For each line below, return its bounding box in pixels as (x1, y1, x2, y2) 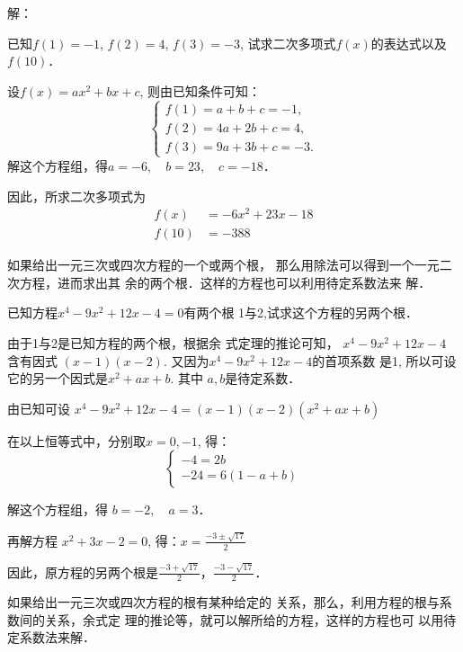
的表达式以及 (370, 33, 447, 52)
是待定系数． (225, 369, 301, 388)
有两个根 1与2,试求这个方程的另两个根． (183, 303, 419, 322)
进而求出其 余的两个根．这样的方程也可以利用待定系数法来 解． (57, 272, 432, 291)
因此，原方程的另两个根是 (7, 562, 158, 581)
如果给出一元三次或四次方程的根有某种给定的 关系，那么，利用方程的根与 (7, 593, 440, 612)
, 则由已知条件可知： (139, 81, 262, 100)
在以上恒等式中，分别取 (7, 431, 146, 450)
